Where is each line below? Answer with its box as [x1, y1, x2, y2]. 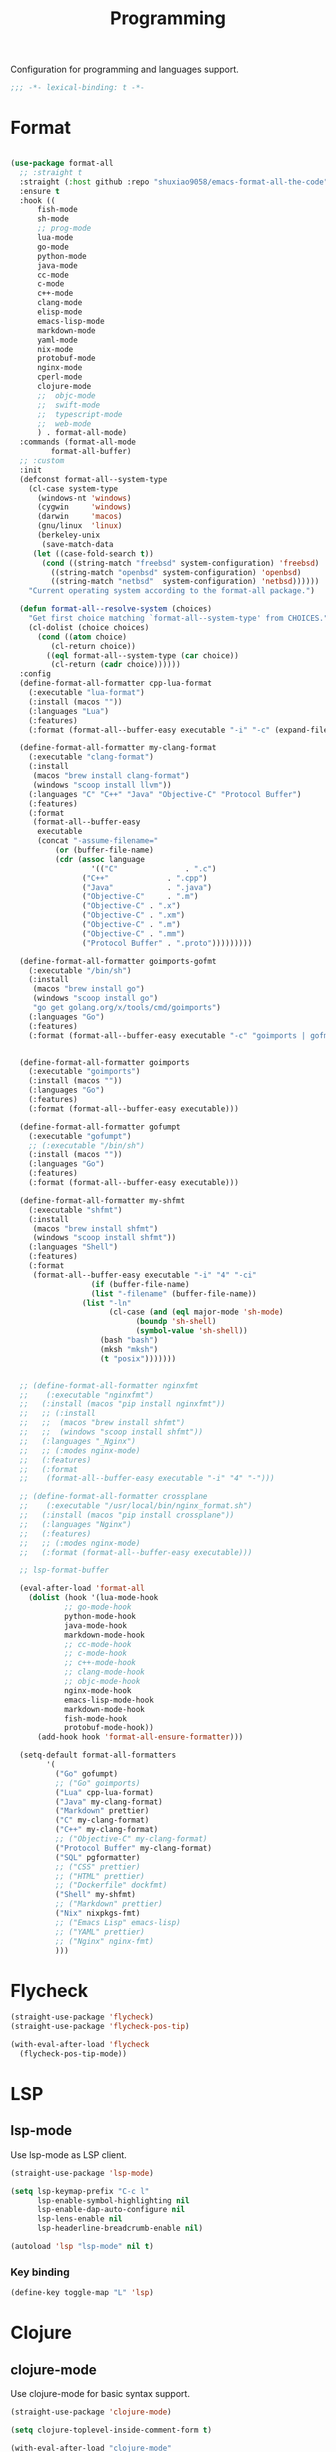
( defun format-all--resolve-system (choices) [19, 604, 213, 614]
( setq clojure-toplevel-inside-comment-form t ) [10, 2425, 213, 2435]
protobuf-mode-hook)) [63, 1723, 155, 1733]
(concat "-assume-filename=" [36, 836, 159, 846]
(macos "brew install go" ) [32, 984, 145, 994]
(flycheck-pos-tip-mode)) [19, 2048, 128, 2059]
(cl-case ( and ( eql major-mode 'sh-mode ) [108, 1307, 284, 1317]
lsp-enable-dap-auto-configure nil [36, 2205, 186, 2215]
